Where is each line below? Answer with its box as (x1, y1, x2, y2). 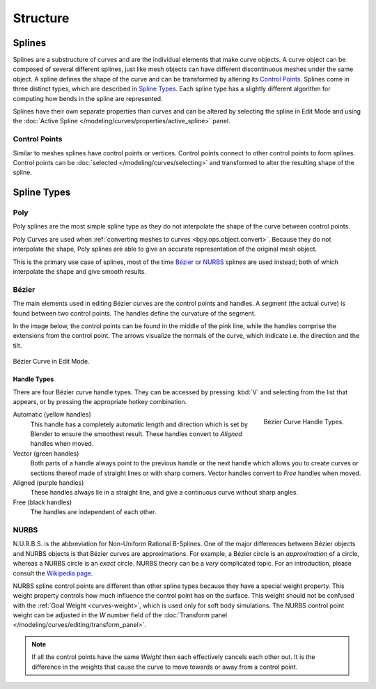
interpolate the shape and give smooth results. (13, 268, 146, 276)
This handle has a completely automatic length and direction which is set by (30, 420, 249, 428)
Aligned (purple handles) (13, 479, 84, 487)
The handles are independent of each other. (30, 508, 157, 516)
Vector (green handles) (13, 449, 79, 458)
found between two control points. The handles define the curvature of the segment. (13, 309, 256, 317)
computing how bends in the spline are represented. (13, 94, 163, 102)
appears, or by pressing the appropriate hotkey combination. (13, 397, 187, 405)
